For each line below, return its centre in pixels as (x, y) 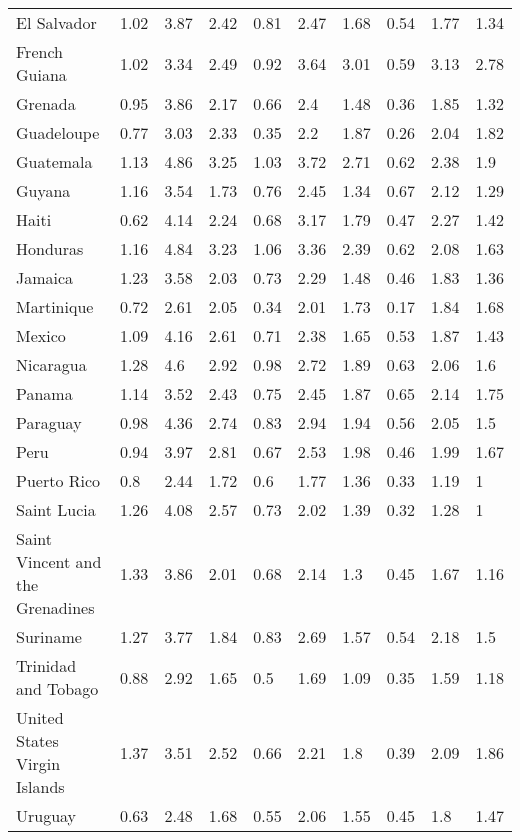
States (37, 740)
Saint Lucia (56, 509)
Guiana (41, 74)
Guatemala (54, 161)
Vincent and (59, 561)
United (40, 717)
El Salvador (56, 22)
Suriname (49, 636)
